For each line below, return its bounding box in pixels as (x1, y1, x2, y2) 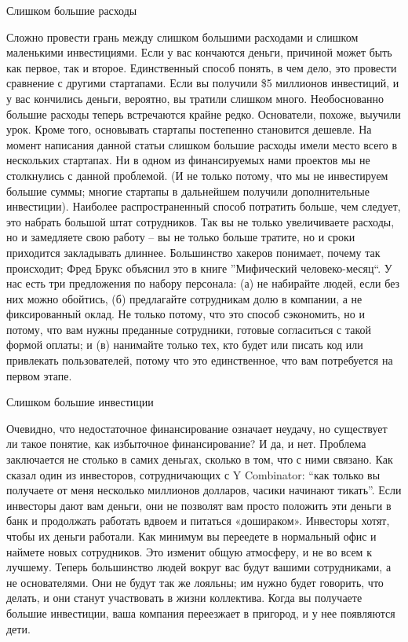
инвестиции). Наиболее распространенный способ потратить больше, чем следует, (6, 198, 401, 215)
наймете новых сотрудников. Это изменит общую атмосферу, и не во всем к (6, 543, 372, 559)
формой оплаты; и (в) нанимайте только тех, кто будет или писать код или (6, 336, 363, 353)
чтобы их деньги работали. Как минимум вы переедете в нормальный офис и (6, 528, 377, 544)
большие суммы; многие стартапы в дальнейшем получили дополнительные (6, 182, 370, 199)
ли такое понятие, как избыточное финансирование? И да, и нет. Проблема (6, 435, 366, 452)
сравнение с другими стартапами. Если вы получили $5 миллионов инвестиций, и (6, 75, 399, 91)
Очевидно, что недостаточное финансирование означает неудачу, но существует (6, 420, 388, 436)
